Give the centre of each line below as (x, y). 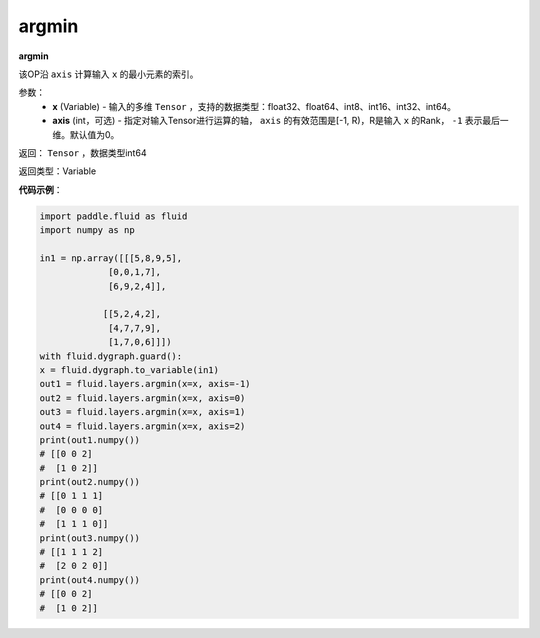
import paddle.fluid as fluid (113, 216)
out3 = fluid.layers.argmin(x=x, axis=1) (142, 412)
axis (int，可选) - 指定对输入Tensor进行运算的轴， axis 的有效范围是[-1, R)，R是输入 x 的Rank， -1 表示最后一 (280, 121)
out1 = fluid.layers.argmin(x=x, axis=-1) (145, 384)
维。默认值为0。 (86, 134)
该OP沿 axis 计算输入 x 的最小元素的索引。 (108, 74)
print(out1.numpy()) (89, 439)
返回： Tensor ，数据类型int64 (82, 152)
